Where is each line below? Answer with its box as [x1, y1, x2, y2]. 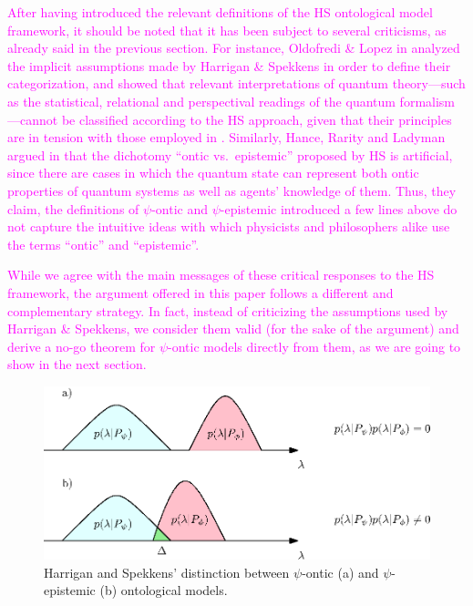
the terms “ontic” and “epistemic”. [7, 234, 200, 253]
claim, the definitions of [7, 199, 139, 218]
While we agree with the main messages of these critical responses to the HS [7, 265, 435, 284]
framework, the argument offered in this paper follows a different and [7, 282, 394, 302]
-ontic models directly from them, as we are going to [168, 336, 461, 355]
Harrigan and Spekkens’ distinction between [44, 562, 290, 581]
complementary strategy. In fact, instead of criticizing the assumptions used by [7, 301, 448, 320]
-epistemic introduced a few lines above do [220, 199, 458, 218]
